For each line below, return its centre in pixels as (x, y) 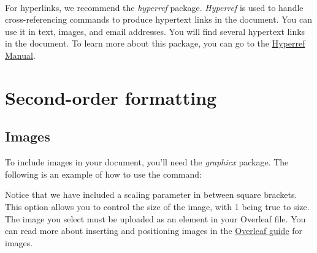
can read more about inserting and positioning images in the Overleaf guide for (154, 231)
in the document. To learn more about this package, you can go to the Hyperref (155, 43)
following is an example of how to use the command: (103, 174)
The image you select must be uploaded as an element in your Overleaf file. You (155, 218)
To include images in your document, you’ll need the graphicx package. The (147, 162)
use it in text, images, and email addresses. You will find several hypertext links (155, 31)
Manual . (20, 55)
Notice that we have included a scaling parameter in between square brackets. (151, 194)
